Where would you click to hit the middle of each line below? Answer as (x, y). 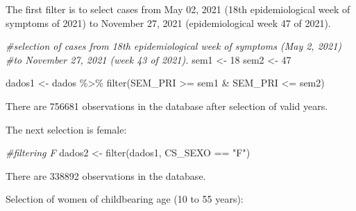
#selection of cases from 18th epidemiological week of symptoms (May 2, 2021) (174, 46)
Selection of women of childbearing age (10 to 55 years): (125, 199)
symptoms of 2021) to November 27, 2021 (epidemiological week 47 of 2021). (168, 22)
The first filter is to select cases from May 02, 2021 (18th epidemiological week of (178, 9)
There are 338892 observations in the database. (106, 175)
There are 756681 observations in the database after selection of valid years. (167, 105)
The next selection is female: (66, 129)
